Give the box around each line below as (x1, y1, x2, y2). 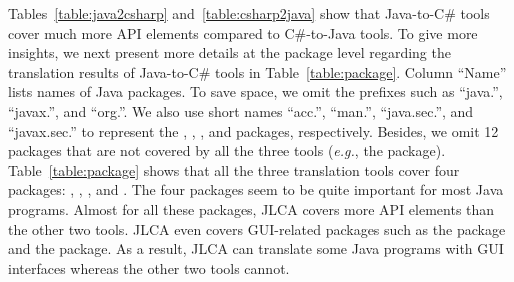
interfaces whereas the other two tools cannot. (8, 257, 290, 278)
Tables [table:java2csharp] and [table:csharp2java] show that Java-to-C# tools (8, 3, 490, 23)
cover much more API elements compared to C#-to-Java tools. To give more (8, 22, 478, 43)
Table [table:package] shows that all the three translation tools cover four (8, 159, 460, 180)
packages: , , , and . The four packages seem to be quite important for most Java (8, 179, 504, 200)
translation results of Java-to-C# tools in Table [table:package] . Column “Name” (8, 61, 507, 82)
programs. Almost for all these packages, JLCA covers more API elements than (8, 198, 495, 219)
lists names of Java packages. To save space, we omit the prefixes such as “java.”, (8, 81, 503, 102)
